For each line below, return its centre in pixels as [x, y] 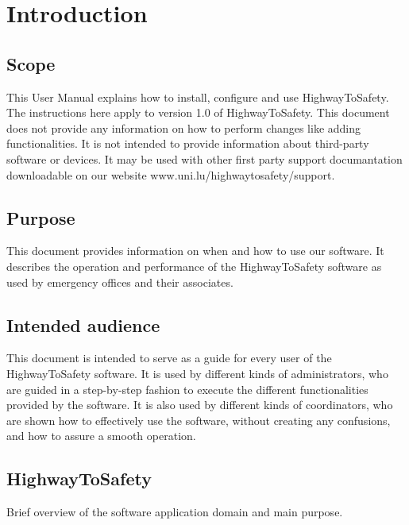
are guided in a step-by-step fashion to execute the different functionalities [187, 389]
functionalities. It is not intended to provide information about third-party [188, 143]
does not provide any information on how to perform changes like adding [184, 127]
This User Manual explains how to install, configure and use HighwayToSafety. [198, 97]
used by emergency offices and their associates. [120, 282]
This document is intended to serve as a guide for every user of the [169, 358]
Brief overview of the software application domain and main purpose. [175, 512]
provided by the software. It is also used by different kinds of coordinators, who [200, 405]
